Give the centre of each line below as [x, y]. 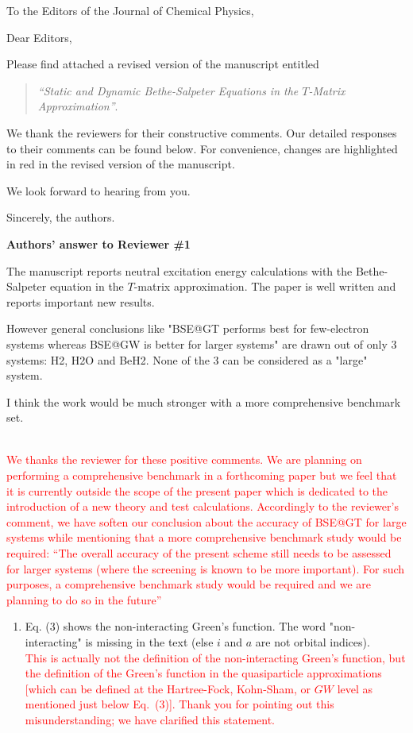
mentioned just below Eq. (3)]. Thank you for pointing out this [179, 704]
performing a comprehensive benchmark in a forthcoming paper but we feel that [202, 475]
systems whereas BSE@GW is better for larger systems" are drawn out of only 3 [202, 343]
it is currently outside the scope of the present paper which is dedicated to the [197, 490]
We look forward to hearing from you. [98, 190]
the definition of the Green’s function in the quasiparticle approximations [203, 673]
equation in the [87, 286]
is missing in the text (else [149, 642]
